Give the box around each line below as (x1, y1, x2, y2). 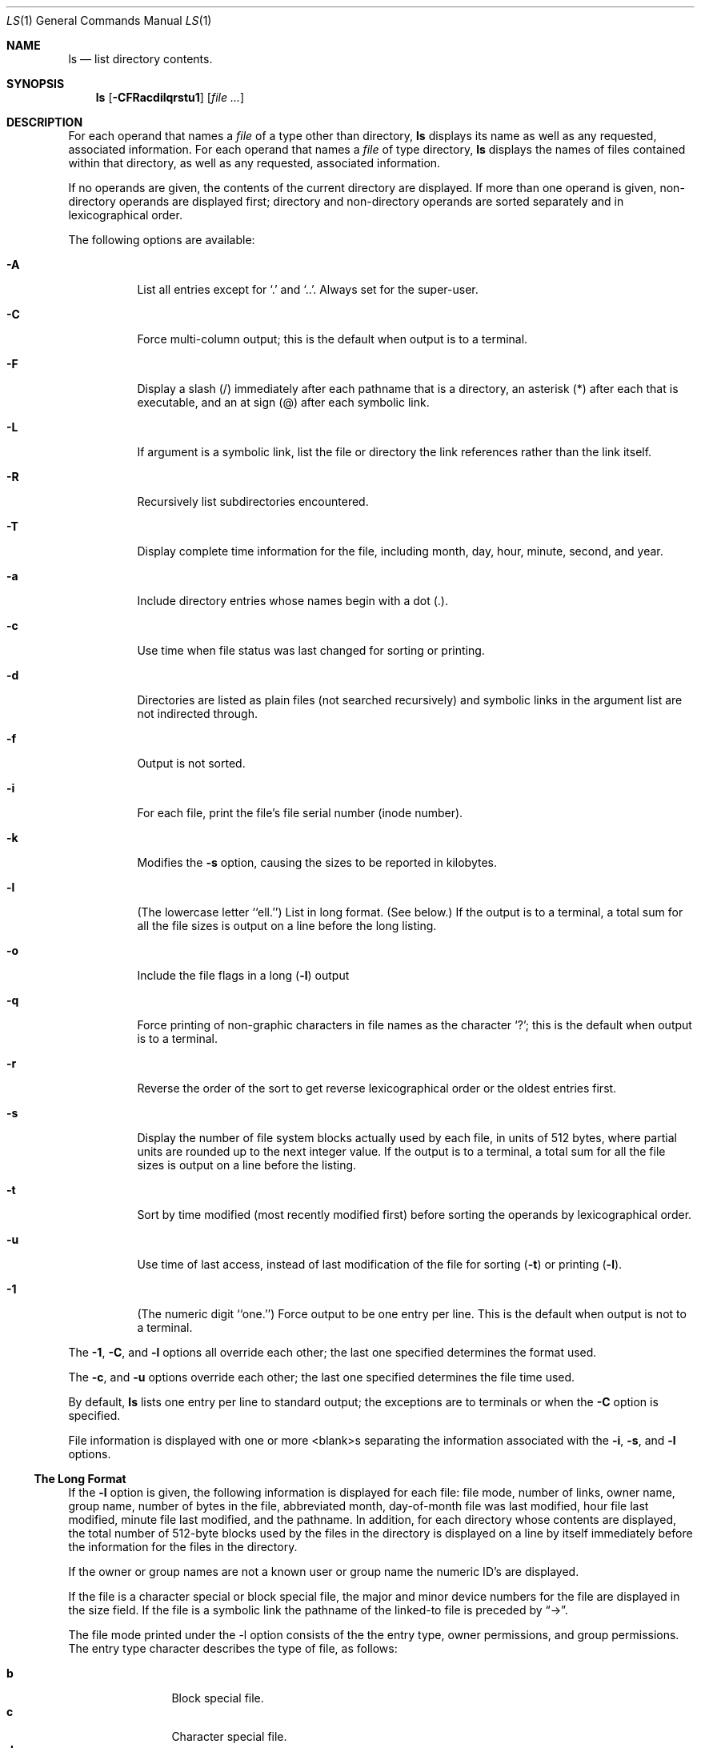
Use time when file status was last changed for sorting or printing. (137, 643, 485, 657)
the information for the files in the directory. (68, 1540, 298, 1554)
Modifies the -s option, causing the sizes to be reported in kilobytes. (137, 856, 498, 869)
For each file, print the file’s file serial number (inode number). (137, 806, 463, 820)
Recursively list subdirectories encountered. (137, 495, 369, 508)
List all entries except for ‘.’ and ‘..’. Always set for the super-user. (137, 283, 479, 296)
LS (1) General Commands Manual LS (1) (6, 14, 212, 27)
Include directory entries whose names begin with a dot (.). (137, 594, 448, 607)
